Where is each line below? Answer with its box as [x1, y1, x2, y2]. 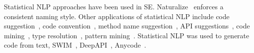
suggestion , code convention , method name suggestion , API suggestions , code [4, 21, 250, 31]
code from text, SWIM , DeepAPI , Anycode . [4, 40, 146, 50]
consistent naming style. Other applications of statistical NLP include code [4, 11, 230, 21]
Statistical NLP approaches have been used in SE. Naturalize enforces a [4, 1, 224, 11]
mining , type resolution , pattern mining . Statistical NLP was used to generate [4, 30, 250, 40]
